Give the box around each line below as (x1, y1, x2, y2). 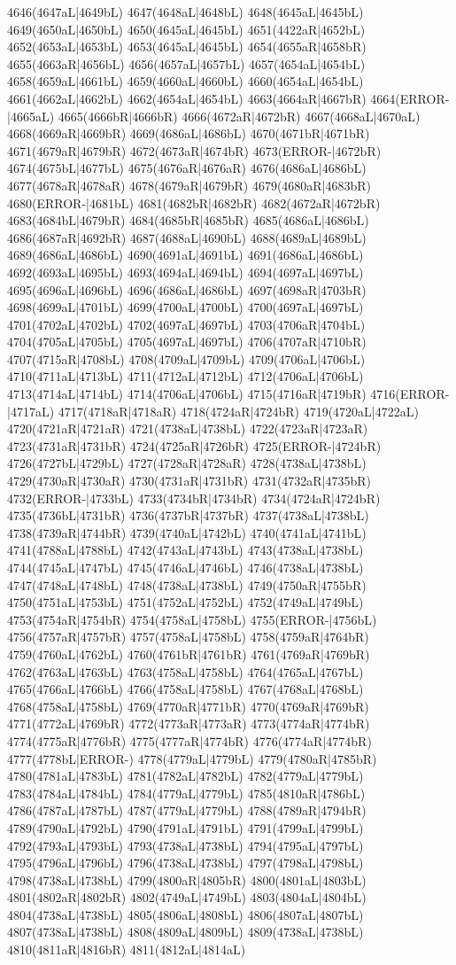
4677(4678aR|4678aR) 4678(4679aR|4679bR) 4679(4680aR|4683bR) (7, 175, 372, 194)
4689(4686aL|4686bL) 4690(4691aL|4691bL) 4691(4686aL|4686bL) (7, 245, 364, 264)
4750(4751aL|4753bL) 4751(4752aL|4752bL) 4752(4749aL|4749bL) (7, 593, 364, 611)
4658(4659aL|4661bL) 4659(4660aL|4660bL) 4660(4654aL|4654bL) (7, 72, 364, 90)
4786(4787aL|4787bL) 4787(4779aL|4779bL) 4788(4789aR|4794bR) (7, 801, 367, 820)
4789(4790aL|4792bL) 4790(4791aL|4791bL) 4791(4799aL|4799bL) (7, 818, 364, 837)
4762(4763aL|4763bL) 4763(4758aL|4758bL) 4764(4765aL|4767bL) (7, 662, 364, 681)
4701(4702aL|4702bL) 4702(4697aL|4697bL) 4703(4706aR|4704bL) (7, 315, 366, 333)
